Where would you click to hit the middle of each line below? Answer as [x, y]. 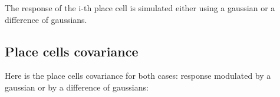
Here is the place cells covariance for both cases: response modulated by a [138, 76]
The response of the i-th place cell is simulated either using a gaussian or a [140, 8]
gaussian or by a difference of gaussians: [77, 87]
